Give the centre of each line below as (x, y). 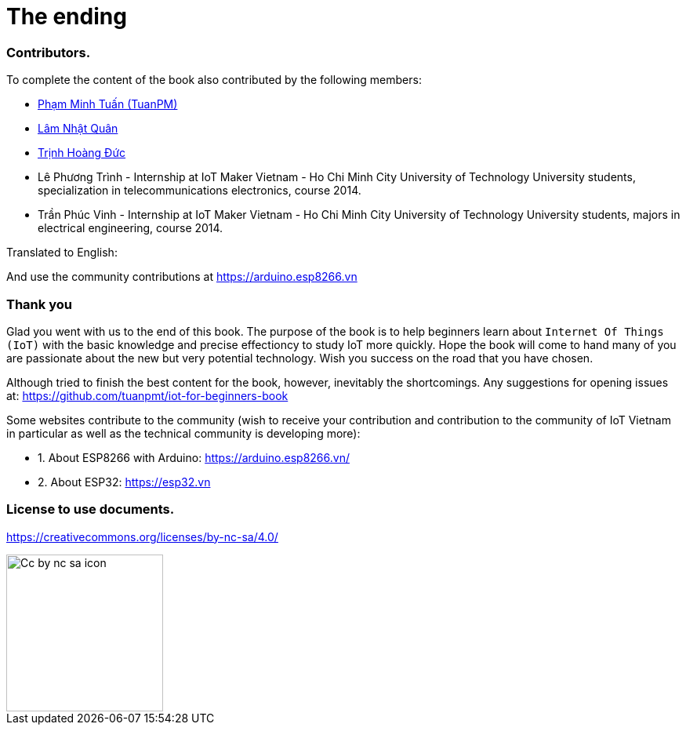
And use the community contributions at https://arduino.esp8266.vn (182, 277)
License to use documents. (91, 509)
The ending (67, 16)
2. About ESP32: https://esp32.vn (124, 482)
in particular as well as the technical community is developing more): (183, 433)
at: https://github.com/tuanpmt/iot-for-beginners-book (147, 395)
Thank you (39, 304)
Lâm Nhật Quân (78, 129)
